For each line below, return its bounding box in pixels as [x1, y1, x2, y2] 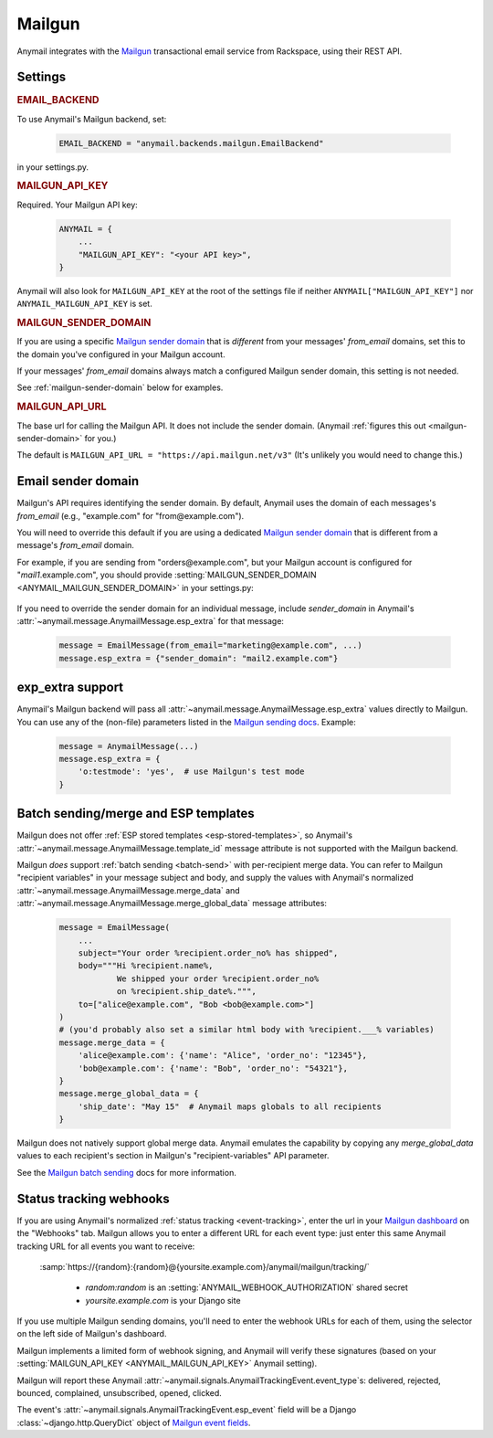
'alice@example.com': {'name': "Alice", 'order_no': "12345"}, [78, 1051, 368, 1061]
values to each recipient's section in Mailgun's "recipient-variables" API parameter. [16, 1150, 330, 1161]
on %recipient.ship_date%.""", [116, 987, 257, 997]
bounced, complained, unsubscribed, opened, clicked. [16, 1388, 223, 1399]
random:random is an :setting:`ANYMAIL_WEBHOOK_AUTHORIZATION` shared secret [85, 1282, 408, 1293]
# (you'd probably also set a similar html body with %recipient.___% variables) [58, 1024, 435, 1035]
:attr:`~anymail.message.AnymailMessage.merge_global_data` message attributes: [16, 898, 328, 909]
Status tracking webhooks [16, 1190, 171, 1206]
